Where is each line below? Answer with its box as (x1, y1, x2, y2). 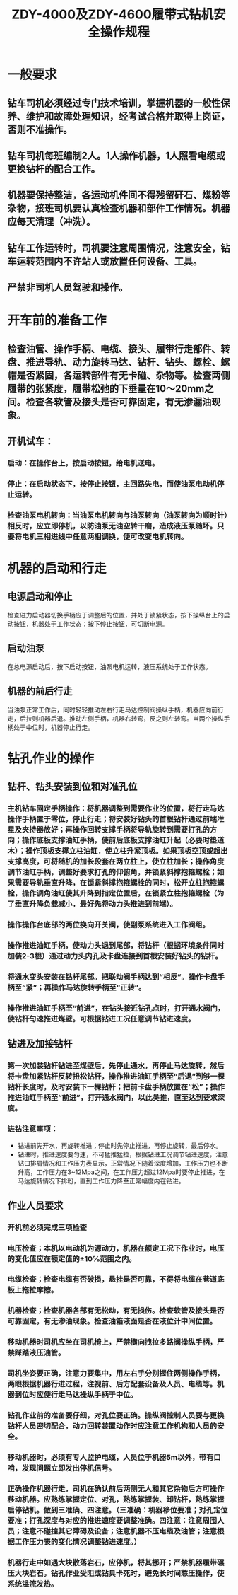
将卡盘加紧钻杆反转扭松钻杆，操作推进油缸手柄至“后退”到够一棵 (7, 1072, 225, 1081)
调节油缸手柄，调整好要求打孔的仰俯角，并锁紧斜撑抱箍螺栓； (7, 867, 218, 877)
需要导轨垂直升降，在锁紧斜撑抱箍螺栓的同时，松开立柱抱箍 (14, 878, 218, 888)
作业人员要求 (7, 1200, 64, 1212)
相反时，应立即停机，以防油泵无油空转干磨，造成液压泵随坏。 (7, 521, 218, 530)
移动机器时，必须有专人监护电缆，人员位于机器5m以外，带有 (7, 1453, 214, 1463)
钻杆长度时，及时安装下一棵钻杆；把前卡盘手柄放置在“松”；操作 (7, 1082, 225, 1091)
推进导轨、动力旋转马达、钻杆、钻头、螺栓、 (25, 356, 221, 368)
